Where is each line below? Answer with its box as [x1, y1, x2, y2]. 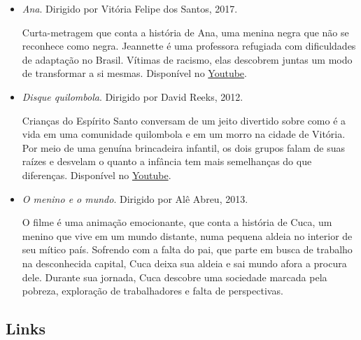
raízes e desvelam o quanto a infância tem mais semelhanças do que [22, 154, 312, 169]
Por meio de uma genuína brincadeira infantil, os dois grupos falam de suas [22, 140, 345, 155]
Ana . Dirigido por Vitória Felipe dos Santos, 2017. [22, 1, 238, 15]
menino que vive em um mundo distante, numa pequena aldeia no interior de [22, 228, 353, 243]
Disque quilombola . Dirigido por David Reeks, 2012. [22, 89, 243, 104]
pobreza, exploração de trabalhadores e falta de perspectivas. [22, 283, 283, 298]
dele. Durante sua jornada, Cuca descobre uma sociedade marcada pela [22, 269, 327, 284]
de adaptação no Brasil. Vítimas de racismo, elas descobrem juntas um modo [22, 52, 353, 66]
